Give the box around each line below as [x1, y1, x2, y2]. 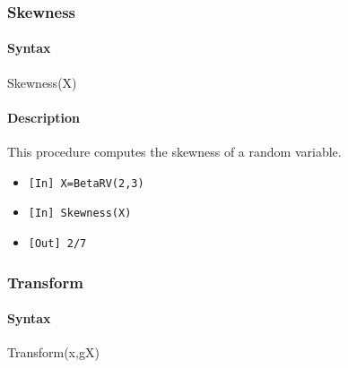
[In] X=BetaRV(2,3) [28, 176, 144, 190]
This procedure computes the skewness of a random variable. [7, 142, 342, 161]
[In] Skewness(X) [28, 207, 132, 220]
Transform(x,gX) [7, 343, 100, 362]
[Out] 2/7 [28, 236, 87, 250]
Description [7, 107, 81, 126]
